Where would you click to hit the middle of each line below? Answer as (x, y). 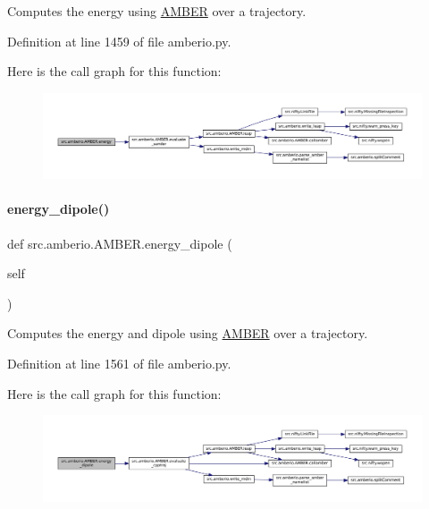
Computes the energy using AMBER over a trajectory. (157, 11)
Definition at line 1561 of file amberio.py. (119, 364)
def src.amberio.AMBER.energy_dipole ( (120, 243)
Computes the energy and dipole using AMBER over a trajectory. (188, 333)
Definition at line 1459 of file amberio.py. (119, 41)
